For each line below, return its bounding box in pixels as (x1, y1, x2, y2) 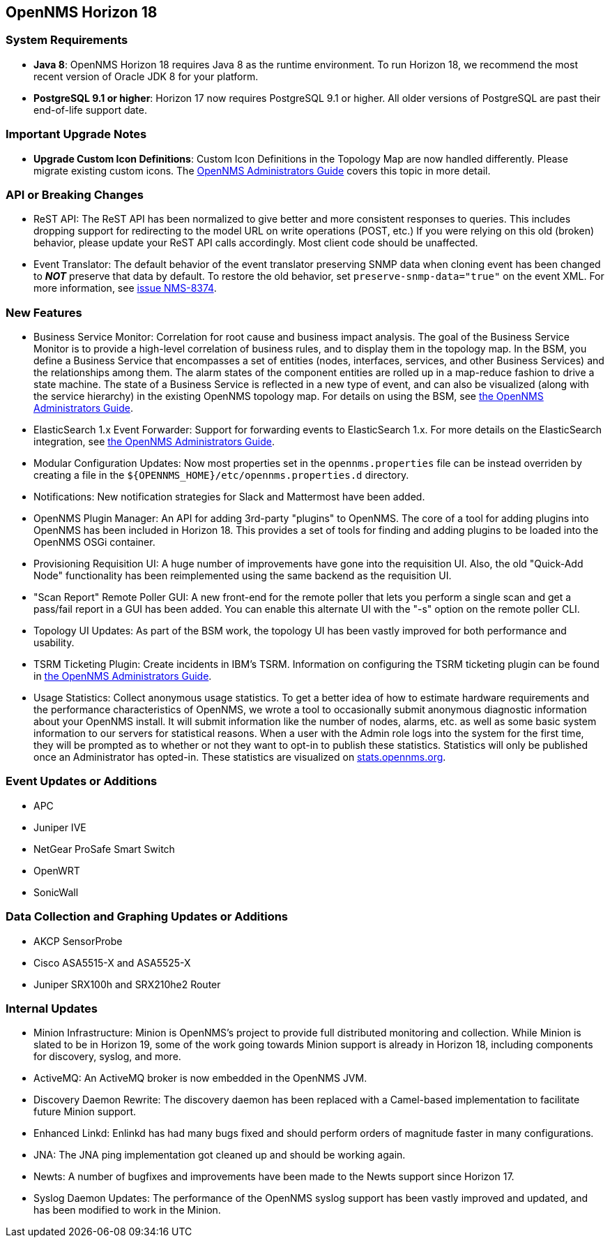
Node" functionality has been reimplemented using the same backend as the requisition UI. (33, 570, 452, 582)
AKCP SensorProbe (33, 935, 123, 947)
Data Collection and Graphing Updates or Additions (6, 909, 289, 924)
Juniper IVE (33, 821, 86, 833)
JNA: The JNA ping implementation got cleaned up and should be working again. (33, 1149, 406, 1161)
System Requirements (6, 33, 128, 47)
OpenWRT (33, 864, 80, 877)
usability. (33, 637, 75, 649)
